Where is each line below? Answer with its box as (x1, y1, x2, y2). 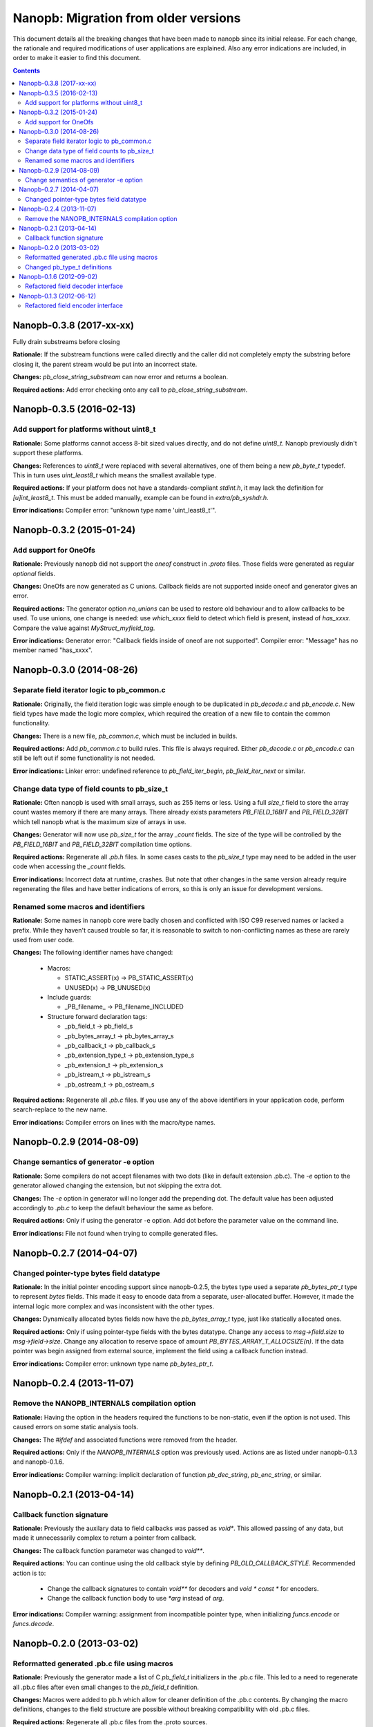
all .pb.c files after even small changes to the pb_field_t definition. (12, 1683, 200, 1691)
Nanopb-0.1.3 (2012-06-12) (19, 292, 97, 300)
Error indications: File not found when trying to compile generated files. (12, 1229, 218, 1237)
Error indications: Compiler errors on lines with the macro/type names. (12, 1118, 216, 1126)
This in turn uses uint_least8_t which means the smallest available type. (12, 470, 217, 479)
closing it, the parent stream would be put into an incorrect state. (12, 360, 198, 368)
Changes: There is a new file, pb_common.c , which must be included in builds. (12, 732, 238, 740)
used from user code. (12, 936, 75, 944)
